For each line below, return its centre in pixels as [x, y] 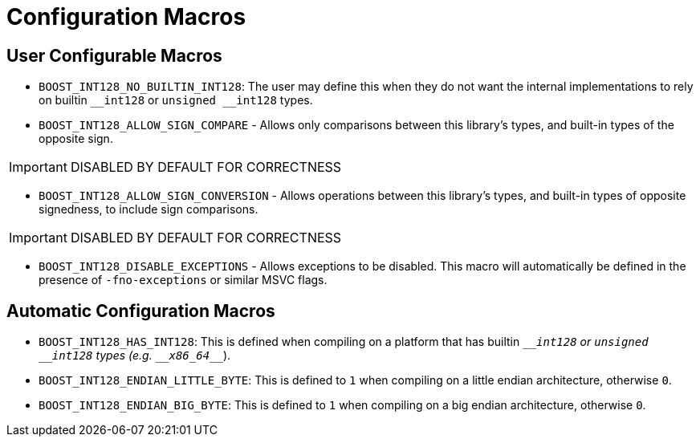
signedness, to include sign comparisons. [149, 209]
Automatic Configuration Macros [141, 311]
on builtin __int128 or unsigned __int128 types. [176, 100]
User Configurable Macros [114, 55]
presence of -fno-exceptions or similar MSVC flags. [183, 280]
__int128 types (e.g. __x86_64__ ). [135, 356]
